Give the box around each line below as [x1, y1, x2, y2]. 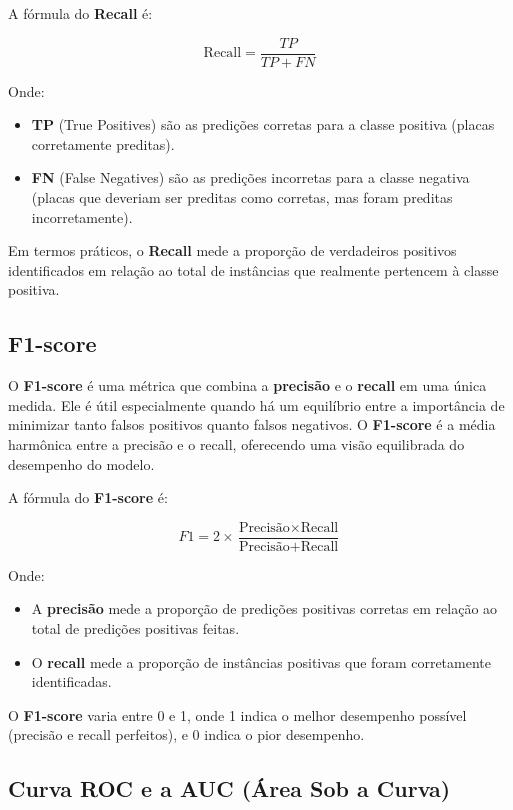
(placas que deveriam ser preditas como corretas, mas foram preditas [31, 187, 453, 208]
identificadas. [31, 671, 112, 692]
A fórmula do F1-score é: [8, 487, 168, 508]
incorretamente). [31, 206, 133, 227]
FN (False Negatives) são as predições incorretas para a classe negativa [31, 167, 470, 188]
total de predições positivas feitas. [31, 618, 240, 639]
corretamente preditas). [31, 133, 175, 154]
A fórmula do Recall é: [8, 3, 153, 23]
